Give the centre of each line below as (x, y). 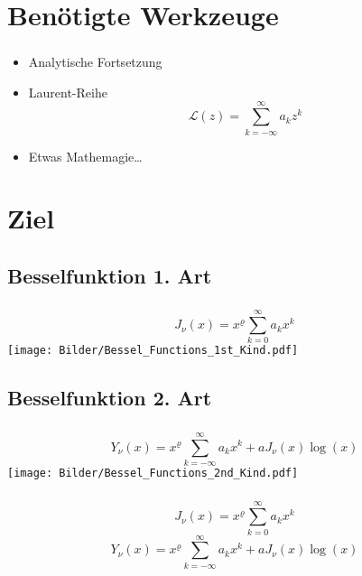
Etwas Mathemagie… (85, 156)
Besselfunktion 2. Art (110, 398)
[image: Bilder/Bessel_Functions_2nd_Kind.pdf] (153, 473)
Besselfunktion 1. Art (110, 275)
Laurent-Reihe (68, 92)
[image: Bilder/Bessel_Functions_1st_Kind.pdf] (153, 351)
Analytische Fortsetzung (95, 62)
